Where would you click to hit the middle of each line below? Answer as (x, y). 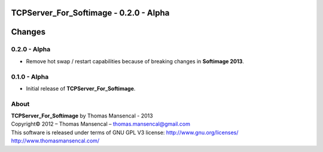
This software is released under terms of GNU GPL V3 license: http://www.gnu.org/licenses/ (125, 132)
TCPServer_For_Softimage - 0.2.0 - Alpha (90, 13)
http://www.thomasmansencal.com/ (55, 141)
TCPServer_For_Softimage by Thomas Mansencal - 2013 (82, 116)
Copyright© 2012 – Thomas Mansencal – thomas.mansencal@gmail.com (101, 124)
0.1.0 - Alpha (30, 76)
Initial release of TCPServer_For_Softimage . (81, 88)
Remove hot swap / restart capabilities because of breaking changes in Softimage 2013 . (135, 61)
